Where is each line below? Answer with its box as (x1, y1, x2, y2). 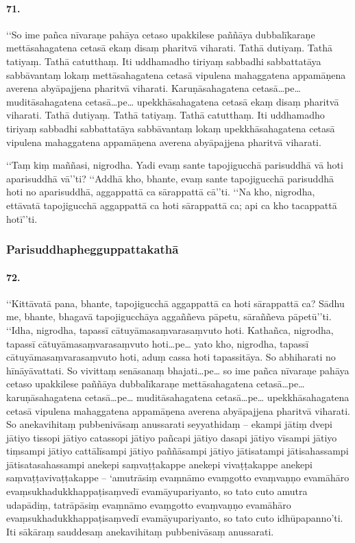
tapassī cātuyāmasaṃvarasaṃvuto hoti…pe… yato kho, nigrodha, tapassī (6, 336, 309, 350)
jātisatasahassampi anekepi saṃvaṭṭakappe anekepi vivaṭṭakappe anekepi (6, 457, 313, 471)
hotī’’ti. (6, 211, 38, 226)
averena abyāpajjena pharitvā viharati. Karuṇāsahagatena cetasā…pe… (6, 81, 301, 95)
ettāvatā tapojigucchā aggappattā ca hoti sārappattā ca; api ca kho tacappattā (6, 197, 337, 212)
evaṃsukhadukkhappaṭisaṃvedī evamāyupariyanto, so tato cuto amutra (6, 484, 308, 498)
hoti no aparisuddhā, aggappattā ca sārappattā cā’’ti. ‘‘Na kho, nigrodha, (6, 184, 315, 199)
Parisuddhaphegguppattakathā (6, 241, 179, 258)
